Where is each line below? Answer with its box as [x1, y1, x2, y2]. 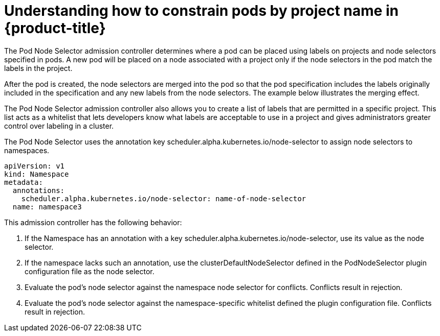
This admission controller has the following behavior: [4, 218, 182, 227]
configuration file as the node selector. [25, 267, 155, 276]
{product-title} [4, 19, 106, 37]
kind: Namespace [4, 170, 69, 178]
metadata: [4, 178, 43, 186]
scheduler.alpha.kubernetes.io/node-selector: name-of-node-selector [21, 194, 306, 203]
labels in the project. [4, 63, 73, 73]
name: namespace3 [12, 202, 82, 211]
